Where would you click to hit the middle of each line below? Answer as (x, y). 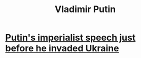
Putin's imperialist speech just (70, 38)
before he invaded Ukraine (62, 48)
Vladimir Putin (85, 9)
